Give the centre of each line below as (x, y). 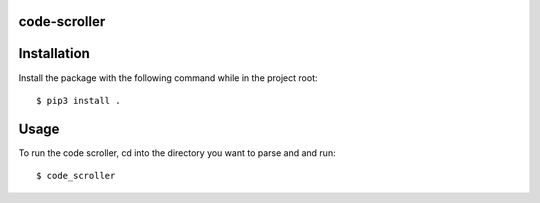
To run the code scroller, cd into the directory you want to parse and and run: (177, 152)
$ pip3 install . (78, 100)
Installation (54, 53)
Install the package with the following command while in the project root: (168, 77)
